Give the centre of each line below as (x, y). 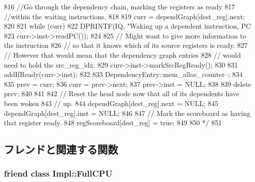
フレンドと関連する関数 (61, 149)
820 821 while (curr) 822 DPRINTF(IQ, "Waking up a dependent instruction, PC (127, 26)
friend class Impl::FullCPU (58, 173)
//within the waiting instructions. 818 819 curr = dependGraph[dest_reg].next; (125, 16)
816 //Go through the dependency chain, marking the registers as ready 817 (120, 6)
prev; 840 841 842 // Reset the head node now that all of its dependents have (122, 93)
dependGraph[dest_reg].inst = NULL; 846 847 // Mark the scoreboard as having (127, 113)
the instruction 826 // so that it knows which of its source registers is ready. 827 (126, 45)
